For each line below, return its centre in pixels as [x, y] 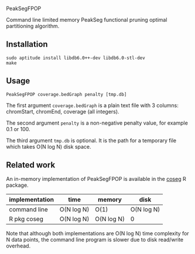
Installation [27, 44]
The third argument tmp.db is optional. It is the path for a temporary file [91, 140]
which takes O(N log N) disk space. [49, 146]
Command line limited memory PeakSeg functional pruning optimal [87, 20]
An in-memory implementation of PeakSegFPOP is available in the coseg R [96, 179]
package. [17, 185]
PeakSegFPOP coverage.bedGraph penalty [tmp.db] [66, 94]
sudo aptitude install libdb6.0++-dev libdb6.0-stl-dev [76, 58]
